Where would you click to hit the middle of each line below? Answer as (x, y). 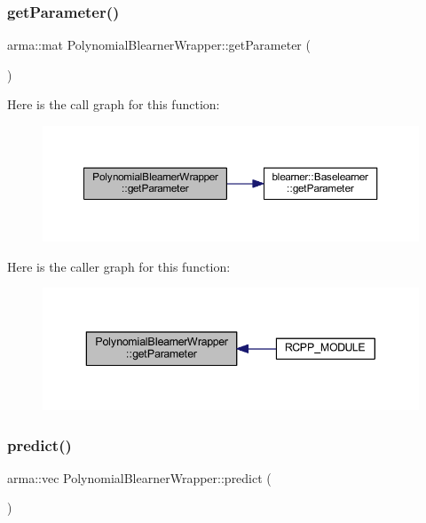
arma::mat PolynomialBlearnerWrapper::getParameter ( (159, 45)
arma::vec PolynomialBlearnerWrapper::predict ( (139, 477)
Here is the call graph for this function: (114, 104)
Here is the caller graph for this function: (119, 266)
